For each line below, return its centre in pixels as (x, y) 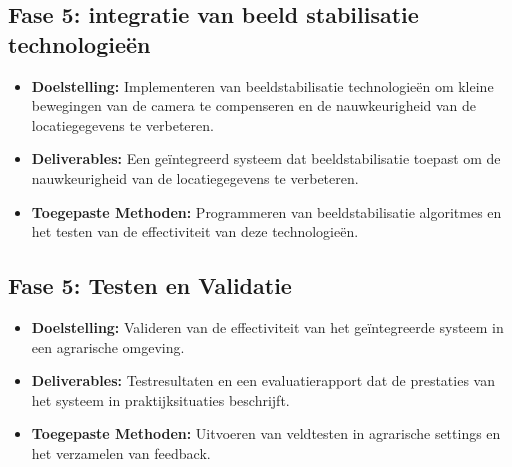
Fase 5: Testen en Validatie (150, 285)
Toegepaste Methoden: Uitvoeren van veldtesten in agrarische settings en (266, 433)
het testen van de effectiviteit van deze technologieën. (195, 231)
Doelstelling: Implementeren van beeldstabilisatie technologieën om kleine (262, 85)
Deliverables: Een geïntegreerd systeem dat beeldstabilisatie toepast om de (266, 158)
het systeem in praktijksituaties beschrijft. (160, 399)
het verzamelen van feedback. (121, 452)
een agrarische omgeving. (108, 346)
